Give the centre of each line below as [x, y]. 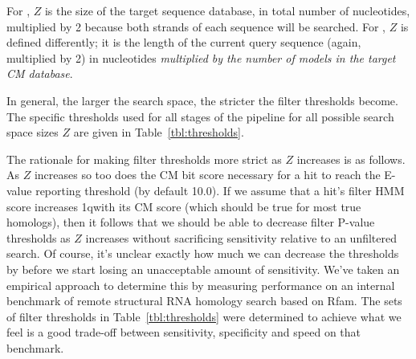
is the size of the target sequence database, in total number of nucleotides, [227, 10]
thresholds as [39, 237]
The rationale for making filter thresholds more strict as [144, 159]
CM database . [40, 73]
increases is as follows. [351, 159]
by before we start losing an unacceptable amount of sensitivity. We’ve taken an [203, 269]
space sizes [33, 132]
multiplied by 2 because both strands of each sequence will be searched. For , [196, 26]
